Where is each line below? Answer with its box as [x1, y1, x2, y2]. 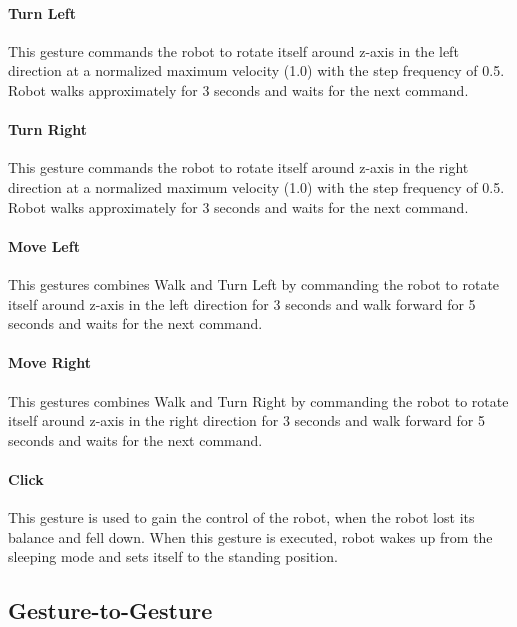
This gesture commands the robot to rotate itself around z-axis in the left [8, 40, 459, 61]
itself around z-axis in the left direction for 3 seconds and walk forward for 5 [8, 293, 476, 314]
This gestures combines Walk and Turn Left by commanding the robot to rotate [8, 273, 500, 294]
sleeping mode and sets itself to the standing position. [8, 546, 338, 567]
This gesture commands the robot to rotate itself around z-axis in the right [8, 157, 469, 178]
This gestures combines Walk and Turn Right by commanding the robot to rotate [8, 390, 509, 411]
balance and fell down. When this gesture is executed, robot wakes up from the [8, 526, 493, 547]
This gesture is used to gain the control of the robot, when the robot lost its [8, 507, 475, 528]
